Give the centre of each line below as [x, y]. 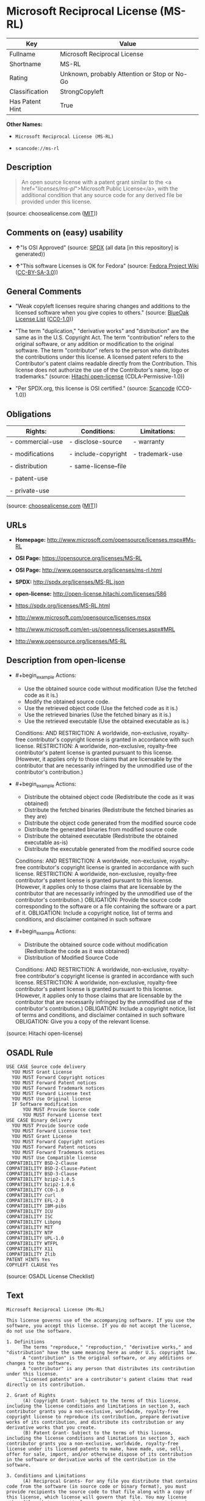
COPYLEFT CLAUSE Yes [33, 1265]
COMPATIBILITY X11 [30, 1249]
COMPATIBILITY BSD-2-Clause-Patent [52, 1169]
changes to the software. [39, 1363]
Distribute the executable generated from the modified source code [109, 849]
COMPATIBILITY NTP [30, 1233]
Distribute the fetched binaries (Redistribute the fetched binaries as [109, 810]
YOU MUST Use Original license [52, 1099]
